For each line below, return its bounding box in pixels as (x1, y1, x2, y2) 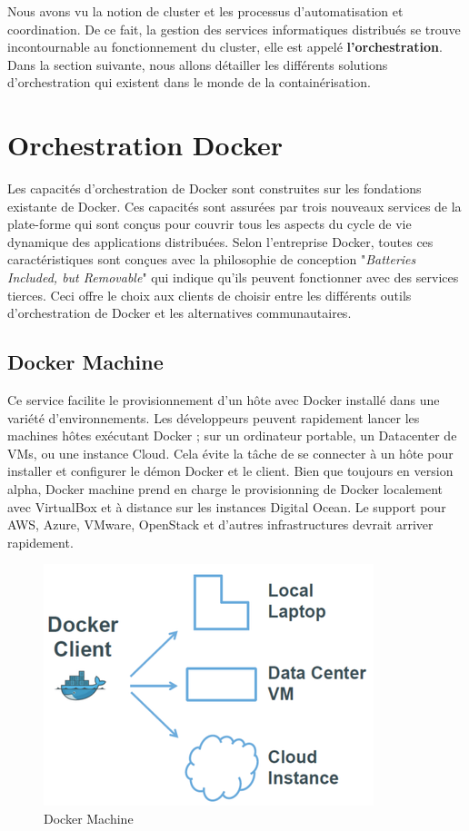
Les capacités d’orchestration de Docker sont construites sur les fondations (7, 179, 422, 198)
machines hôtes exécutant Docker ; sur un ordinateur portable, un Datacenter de (7, 426, 457, 445)
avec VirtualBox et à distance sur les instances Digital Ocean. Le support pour (7, 497, 446, 516)
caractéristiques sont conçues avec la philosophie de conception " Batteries (7, 250, 416, 269)
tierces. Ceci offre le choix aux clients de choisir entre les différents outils (7, 285, 412, 304)
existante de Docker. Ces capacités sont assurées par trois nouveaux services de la (7, 196, 462, 215)
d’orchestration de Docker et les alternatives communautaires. (7, 303, 352, 322)
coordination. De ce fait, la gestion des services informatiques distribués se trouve (7, 19, 461, 38)
